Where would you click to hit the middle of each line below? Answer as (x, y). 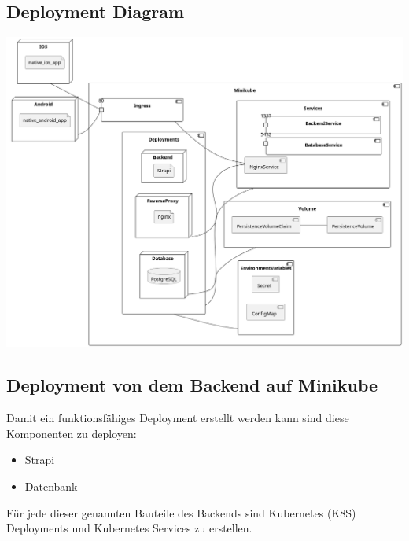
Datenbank (51, 486)
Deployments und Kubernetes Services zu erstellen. (129, 528)
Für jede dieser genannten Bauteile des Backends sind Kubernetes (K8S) (181, 512)
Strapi (40, 460)
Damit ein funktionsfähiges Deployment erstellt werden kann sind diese (178, 418)
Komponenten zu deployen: (72, 433)
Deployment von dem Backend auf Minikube (192, 385)
